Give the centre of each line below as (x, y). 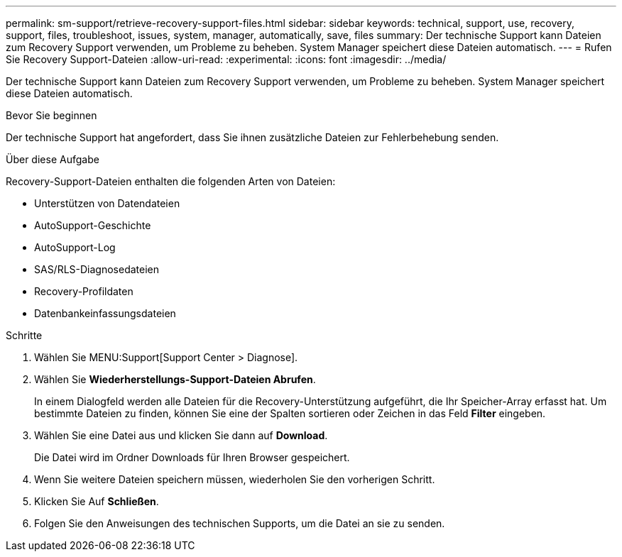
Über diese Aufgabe (53, 159)
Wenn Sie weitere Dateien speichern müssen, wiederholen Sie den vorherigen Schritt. (235, 479)
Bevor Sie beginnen (51, 115)
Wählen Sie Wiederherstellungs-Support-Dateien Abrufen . (175, 379)
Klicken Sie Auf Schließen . (97, 501)
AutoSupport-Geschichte (93, 225)
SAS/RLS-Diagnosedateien (97, 269)
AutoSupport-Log (75, 247)
